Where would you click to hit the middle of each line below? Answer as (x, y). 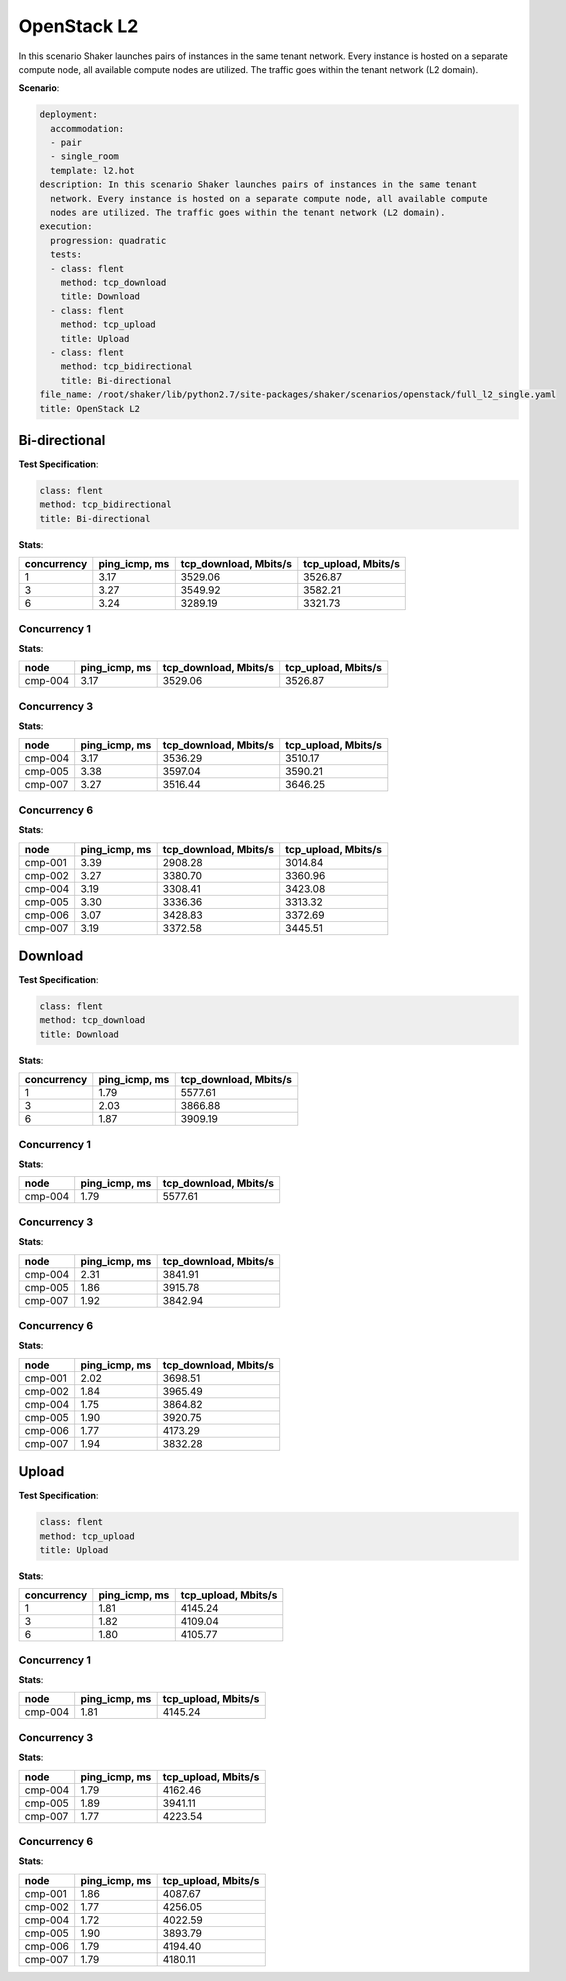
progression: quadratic (108, 240)
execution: (66, 226)
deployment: (69, 114)
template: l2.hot (92, 170)
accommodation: (87, 128)
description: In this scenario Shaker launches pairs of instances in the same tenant (258, 184)
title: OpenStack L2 (89, 408)
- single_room (85, 156)
